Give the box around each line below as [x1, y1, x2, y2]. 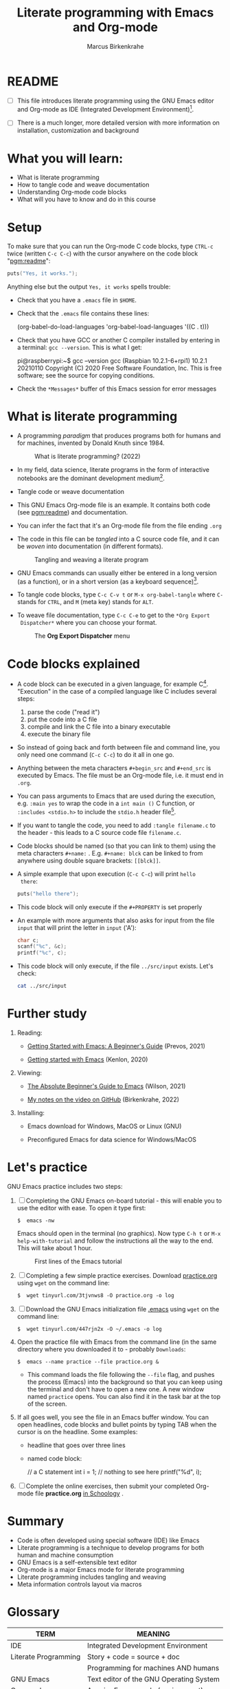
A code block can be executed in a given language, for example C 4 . [16, 678, 209, 688]
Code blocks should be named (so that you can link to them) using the [16, 842, 216, 850]
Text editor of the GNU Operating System [87, 1674, 220, 1683]
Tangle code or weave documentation [16, 487, 125, 495]
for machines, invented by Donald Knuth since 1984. [16, 439, 165, 447]
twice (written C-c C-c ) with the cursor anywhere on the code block [7, 249, 198, 258]
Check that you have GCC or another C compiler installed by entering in [16, 336, 220, 344]
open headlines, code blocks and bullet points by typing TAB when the [16, 1420, 217, 1429]
